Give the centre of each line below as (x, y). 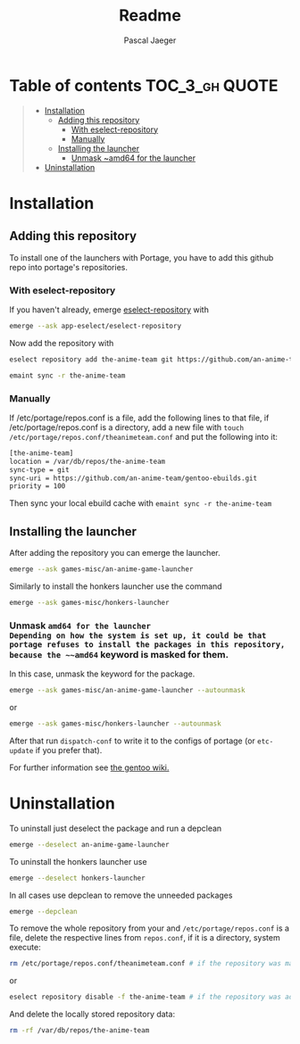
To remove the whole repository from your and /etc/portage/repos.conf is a (150, 928)
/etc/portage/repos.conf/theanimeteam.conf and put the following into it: (144, 436)
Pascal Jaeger (150, 40)
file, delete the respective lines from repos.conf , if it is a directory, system (145, 938)
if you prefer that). (69, 750)
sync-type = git (39, 469)
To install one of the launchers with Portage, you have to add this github (142, 257)
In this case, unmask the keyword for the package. (102, 674)
